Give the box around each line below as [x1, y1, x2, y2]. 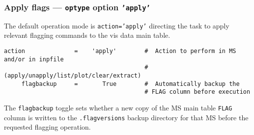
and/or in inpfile [4, 55, 64, 63]
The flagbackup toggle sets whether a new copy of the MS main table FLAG [4, 102, 232, 112]
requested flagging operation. [4, 122, 91, 132]
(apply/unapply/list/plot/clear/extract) [4, 72, 141, 79]
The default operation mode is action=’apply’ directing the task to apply [4, 20, 229, 30]
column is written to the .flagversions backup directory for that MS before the [4, 112, 249, 122]
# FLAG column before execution [144, 88, 251, 96]
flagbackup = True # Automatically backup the [21, 80, 240, 87]
